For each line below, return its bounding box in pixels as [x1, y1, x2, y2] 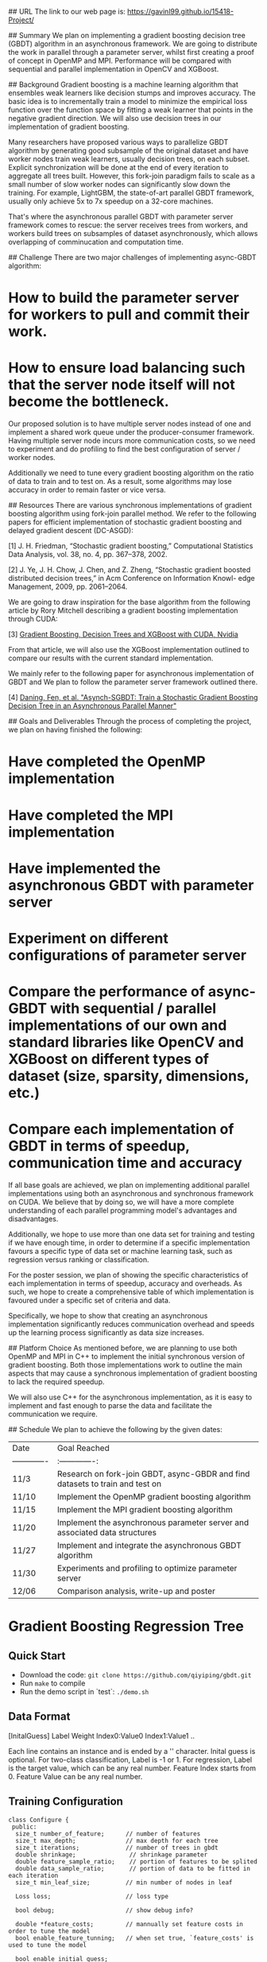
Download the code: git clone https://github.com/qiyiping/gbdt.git [19, 1670, 252, 1679]
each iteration [8, 1871, 59, 1879]
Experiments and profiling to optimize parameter [56, 1563, 238, 1573]
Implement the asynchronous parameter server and [56, 1517, 250, 1528]
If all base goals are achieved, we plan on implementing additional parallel [8, 1180, 250, 1190]
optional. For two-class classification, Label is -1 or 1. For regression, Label [8, 1755, 253, 1764]
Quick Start [8, 1649, 66, 1662]
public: [11, 1823, 37, 1831]
